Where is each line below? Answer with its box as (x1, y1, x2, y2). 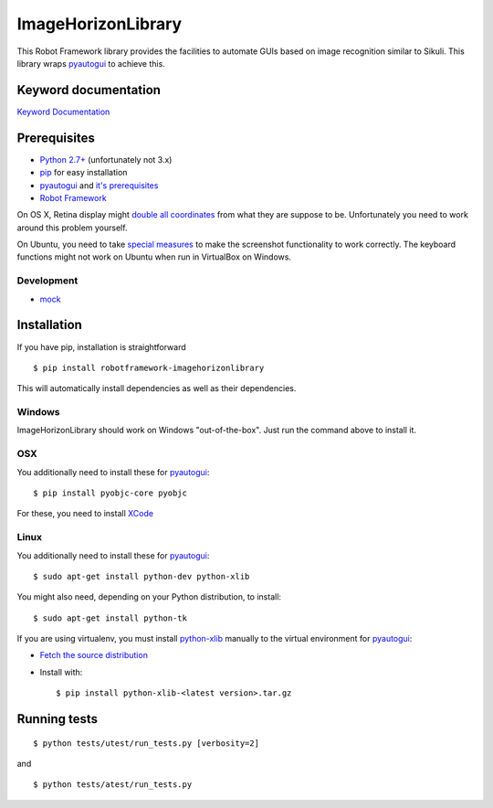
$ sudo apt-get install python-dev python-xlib (33, 571, 250, 581)
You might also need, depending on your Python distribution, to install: (16, 591, 282, 602)
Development (16, 274, 79, 287)
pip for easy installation (39, 167, 128, 178)
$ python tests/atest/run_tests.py (33, 780, 193, 790)
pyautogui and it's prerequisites (39, 179, 159, 191)
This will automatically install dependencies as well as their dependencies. (16, 383, 297, 394)
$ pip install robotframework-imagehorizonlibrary (33, 362, 265, 373)
